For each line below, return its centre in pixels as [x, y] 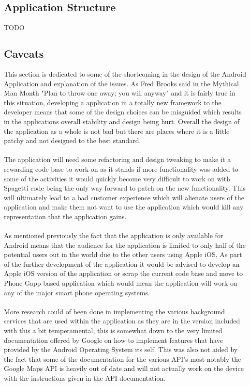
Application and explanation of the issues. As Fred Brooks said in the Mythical [121, 83]
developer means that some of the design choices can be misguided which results [123, 112]
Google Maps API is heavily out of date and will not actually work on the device [124, 368]
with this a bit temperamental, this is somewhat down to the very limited [113, 330]
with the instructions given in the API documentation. [85, 378]
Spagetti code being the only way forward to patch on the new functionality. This [125, 188]
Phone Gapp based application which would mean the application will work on [121, 283]
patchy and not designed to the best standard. [73, 140]
